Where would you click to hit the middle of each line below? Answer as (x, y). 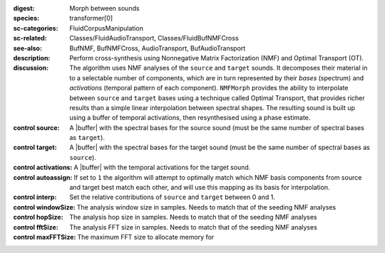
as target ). (87, 138)
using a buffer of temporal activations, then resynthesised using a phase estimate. (190, 118)
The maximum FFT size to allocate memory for (146, 237)
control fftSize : (36, 227)
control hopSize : (38, 217)
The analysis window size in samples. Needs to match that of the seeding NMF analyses (206, 207)
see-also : (28, 48)
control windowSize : (44, 207)
